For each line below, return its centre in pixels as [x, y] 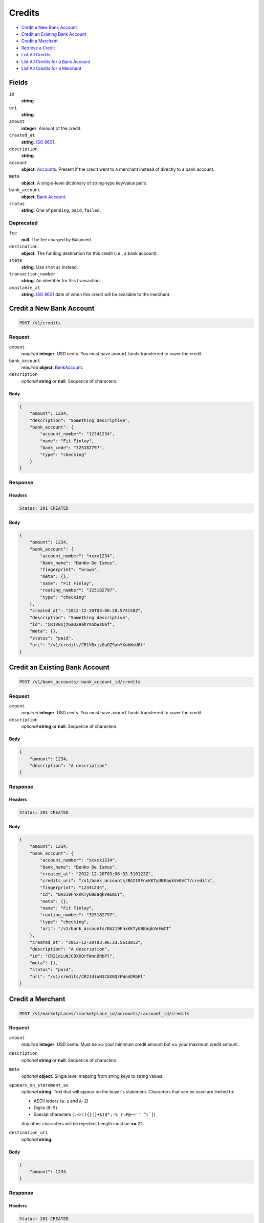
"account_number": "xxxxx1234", [78, 860]
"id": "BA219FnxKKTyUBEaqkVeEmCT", [83, 895]
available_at [25, 288]
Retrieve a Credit [38, 48]
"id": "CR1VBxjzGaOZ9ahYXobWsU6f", [72, 624]
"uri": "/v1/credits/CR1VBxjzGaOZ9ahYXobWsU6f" [88, 645]
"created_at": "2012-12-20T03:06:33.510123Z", [97, 874]
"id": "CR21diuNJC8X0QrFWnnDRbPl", [72, 956]
